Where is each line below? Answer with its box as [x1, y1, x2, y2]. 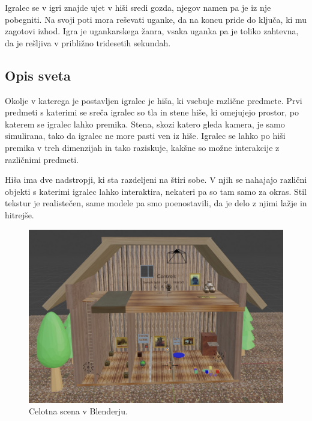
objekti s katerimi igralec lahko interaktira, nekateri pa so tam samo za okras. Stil [5, 185, 307, 197]
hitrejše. [5, 208, 34, 221]
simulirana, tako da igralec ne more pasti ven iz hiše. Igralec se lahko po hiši [5, 129, 286, 142]
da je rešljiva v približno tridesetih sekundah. [5, 36, 171, 49]
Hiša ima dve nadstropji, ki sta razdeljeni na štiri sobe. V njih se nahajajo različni [5, 173, 307, 186]
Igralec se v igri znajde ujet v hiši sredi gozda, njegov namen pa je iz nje [5, 1, 271, 13]
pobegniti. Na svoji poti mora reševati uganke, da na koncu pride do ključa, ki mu [5, 13, 307, 25]
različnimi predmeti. [5, 153, 79, 165]
